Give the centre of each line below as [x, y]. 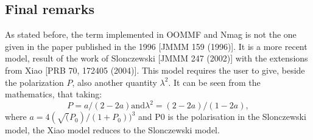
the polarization [34, 82]
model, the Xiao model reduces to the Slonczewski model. [112, 130]
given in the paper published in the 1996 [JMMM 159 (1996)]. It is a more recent [156, 46]
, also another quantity [114, 82]
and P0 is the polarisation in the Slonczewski [222, 117]
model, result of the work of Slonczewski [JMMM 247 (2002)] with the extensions [156, 58]
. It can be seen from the [214, 82]
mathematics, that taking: [54, 94]
